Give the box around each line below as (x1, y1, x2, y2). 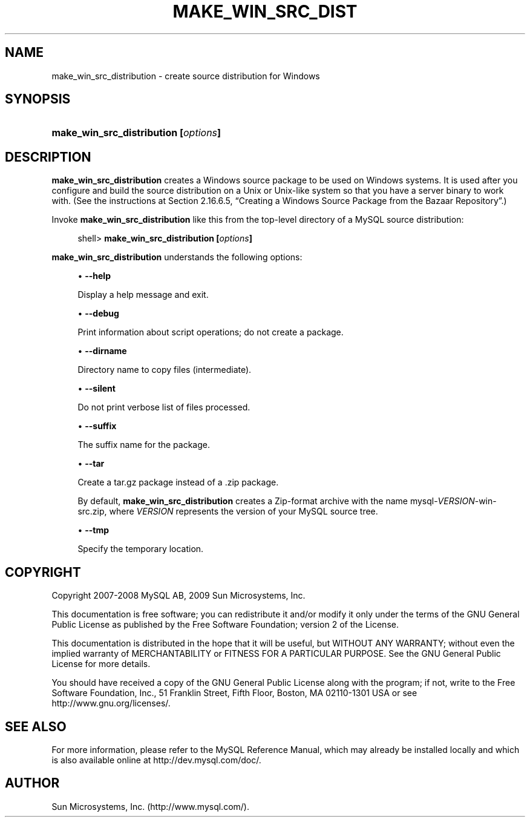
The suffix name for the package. (77, 439, 210, 450)
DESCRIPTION (5, 149, 91, 165)
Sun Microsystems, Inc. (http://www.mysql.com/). (51, 801, 249, 812)
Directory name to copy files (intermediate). (77, 364, 252, 375)
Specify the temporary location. (77, 544, 204, 554)
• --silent (77, 383, 116, 394)
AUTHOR (5, 775, 60, 791)
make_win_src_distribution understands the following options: (51, 252, 303, 263)
